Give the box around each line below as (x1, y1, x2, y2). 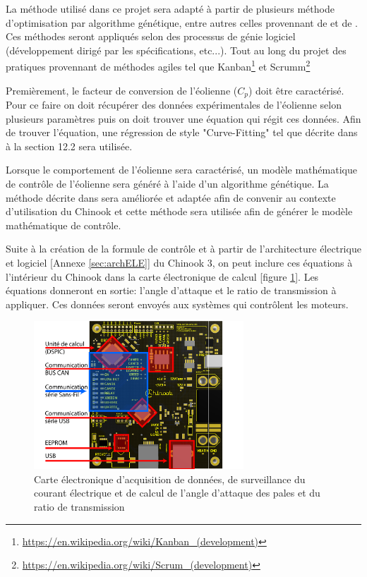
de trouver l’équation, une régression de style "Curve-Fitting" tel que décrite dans (6, 125, 358, 140)
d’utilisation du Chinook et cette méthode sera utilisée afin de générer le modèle (6, 204, 353, 219)
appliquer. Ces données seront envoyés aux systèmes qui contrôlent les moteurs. (6, 296, 349, 311)
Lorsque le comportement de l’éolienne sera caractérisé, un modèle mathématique (6, 162, 357, 177)
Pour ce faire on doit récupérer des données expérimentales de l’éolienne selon (6, 97, 342, 112)
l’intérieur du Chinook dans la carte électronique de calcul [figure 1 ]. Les (6, 269, 319, 284)
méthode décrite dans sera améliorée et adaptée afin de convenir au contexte (6, 190, 336, 205)
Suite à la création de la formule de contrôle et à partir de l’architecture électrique (6, 241, 361, 256)
